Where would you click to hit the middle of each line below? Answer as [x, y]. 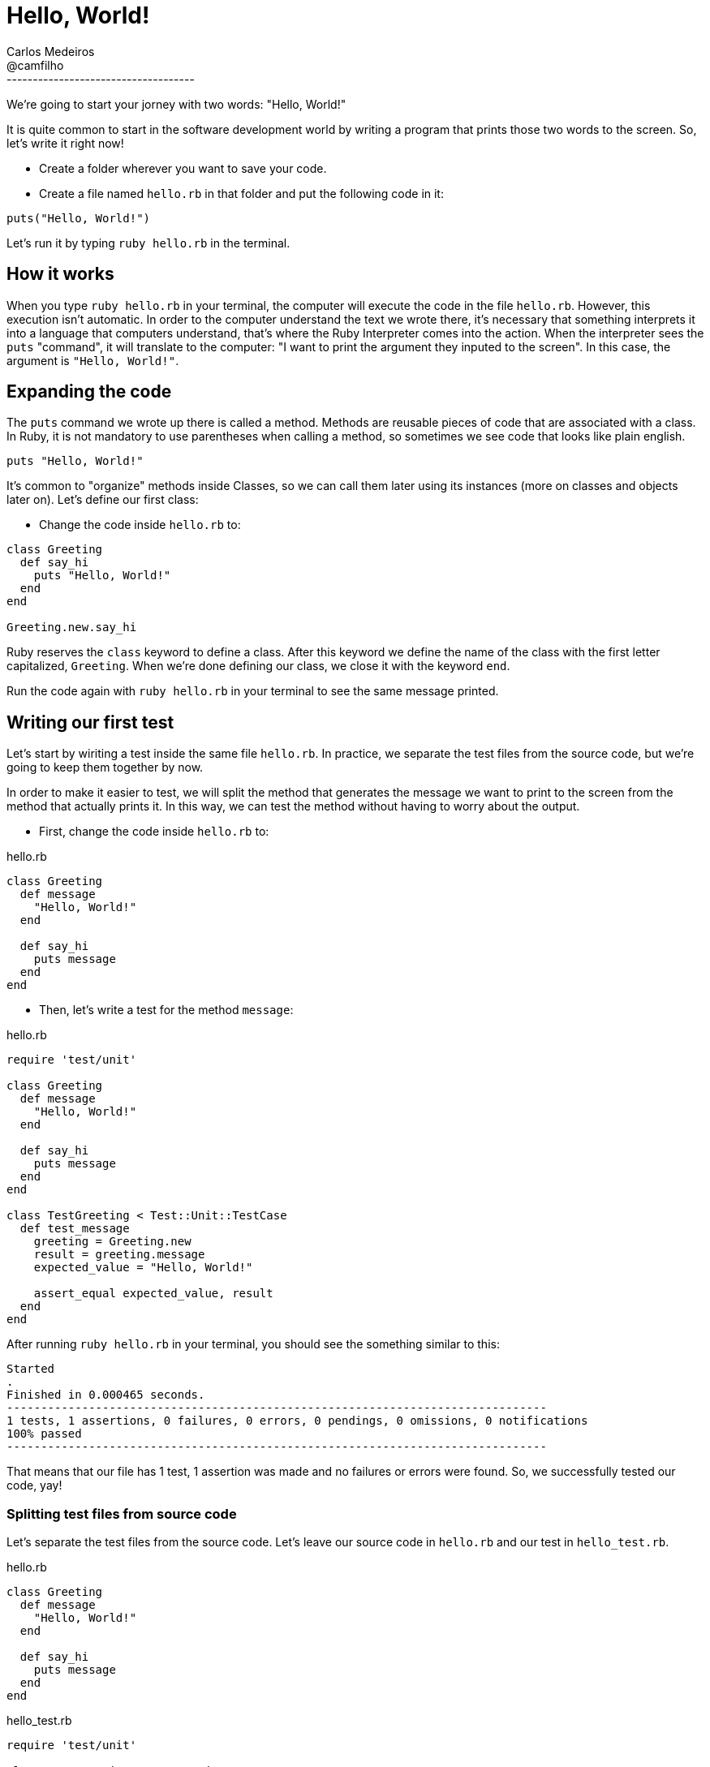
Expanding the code [89, 392]
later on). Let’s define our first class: [103, 500]
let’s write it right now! [65, 143]
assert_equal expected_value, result [153, 1294]
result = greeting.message [119, 1255]
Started [31, 1369]
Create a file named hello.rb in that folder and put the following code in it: [241, 193]
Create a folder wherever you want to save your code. [183, 168]
